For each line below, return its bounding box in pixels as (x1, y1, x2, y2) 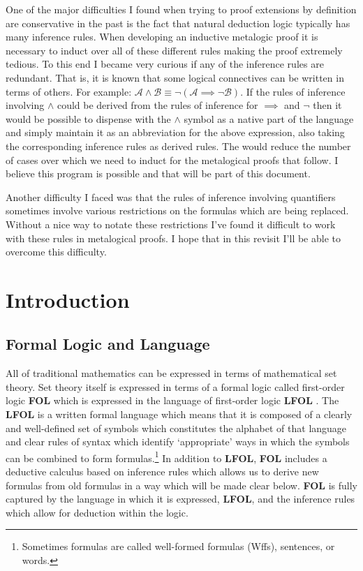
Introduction (6, 285, 130, 313)
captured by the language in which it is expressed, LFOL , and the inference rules (6, 491, 355, 506)
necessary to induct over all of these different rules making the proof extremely (6, 43, 343, 57)
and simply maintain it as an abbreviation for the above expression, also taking (6, 125, 345, 140)
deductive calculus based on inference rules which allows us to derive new (6, 464, 319, 479)
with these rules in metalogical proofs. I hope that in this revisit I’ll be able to (6, 230, 341, 245)
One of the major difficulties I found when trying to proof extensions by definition (6, 2, 357, 16)
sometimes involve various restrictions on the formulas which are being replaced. (6, 203, 349, 218)
